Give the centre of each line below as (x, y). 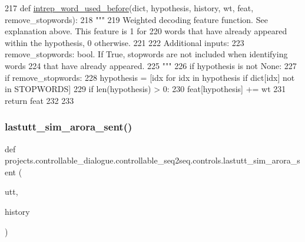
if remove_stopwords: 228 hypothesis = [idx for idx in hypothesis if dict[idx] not (150, 77)
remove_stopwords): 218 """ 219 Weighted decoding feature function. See (136, 19)
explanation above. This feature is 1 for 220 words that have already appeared (146, 31)
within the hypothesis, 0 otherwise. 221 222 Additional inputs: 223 (125, 42)
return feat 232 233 (39, 100)
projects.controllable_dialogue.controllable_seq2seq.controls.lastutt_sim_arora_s (152, 160)
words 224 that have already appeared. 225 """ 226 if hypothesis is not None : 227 (151, 65)
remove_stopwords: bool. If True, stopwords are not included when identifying (146, 54)
